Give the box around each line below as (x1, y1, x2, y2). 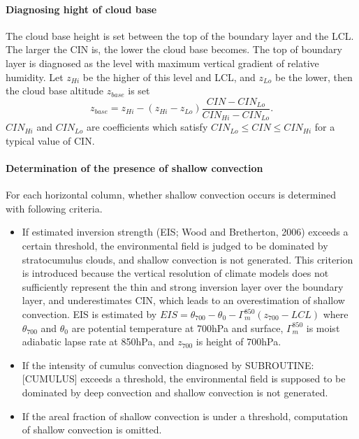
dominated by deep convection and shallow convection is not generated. (22, 384, 328, 399)
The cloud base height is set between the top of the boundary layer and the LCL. (6, 28, 354, 43)
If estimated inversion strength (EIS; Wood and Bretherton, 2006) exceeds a (22, 224, 349, 239)
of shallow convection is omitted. (22, 422, 162, 437)
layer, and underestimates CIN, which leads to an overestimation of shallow (22, 293, 345, 308)
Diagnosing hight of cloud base (6, 1, 157, 16)
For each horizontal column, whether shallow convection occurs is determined (6, 187, 337, 202)
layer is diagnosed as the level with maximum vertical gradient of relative (6, 55, 319, 70)
